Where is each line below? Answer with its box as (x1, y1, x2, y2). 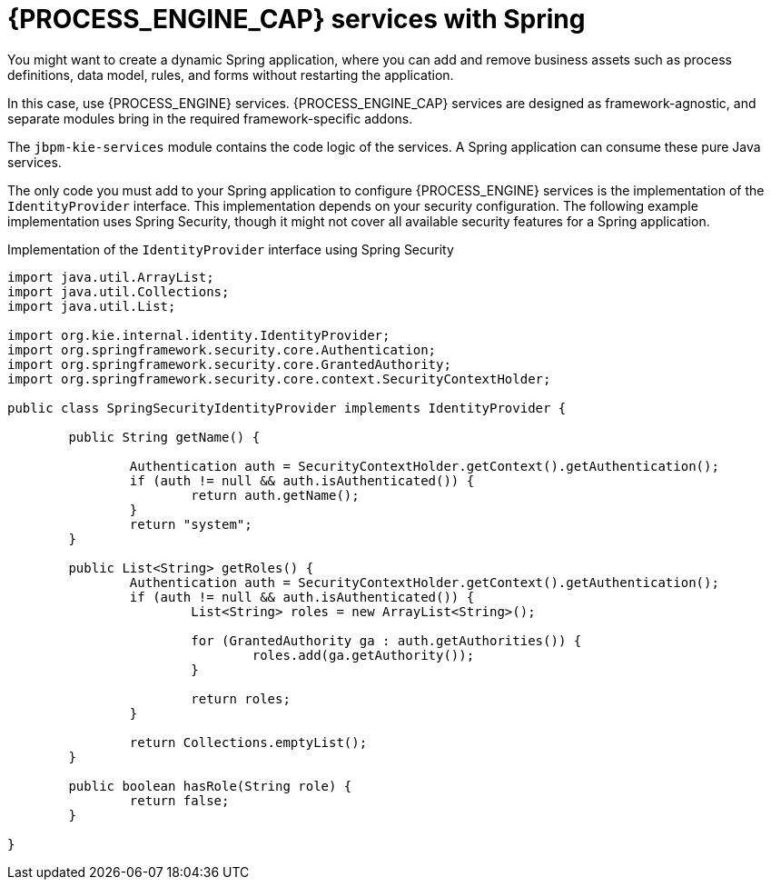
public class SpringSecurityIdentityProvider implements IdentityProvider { (7, 400, 567, 415)
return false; (129, 792, 230, 808)
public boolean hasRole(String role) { (68, 778, 352, 793)
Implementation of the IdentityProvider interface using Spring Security (7, 241, 454, 257)
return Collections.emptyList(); (129, 734, 368, 750)
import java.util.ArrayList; (7, 269, 214, 284)
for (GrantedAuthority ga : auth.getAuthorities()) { (191, 633, 582, 648)
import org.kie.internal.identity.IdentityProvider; (7, 327, 390, 343)
